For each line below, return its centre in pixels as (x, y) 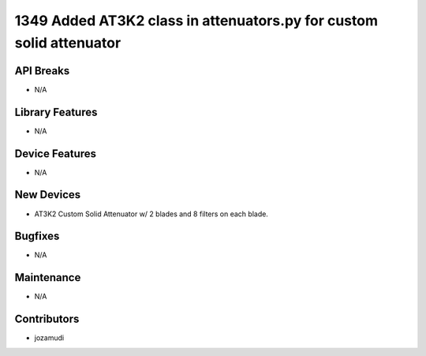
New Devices (48, 195)
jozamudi (49, 338)
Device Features (56, 154)
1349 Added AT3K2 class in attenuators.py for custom (196, 21)
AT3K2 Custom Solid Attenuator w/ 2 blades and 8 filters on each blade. (151, 214)
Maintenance (48, 277)
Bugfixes (37, 236)
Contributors (47, 319)
